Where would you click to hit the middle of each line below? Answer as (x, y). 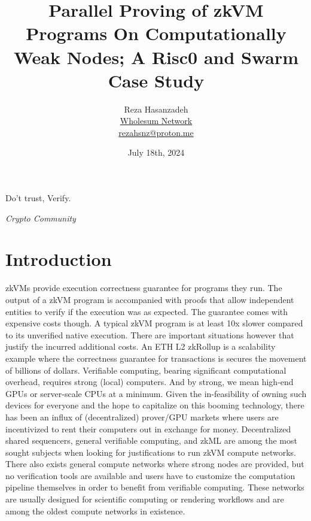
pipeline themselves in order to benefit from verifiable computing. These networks (155, 487)
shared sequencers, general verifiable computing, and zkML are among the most (151, 440)
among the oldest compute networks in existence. (95, 511)
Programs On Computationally (156, 33)
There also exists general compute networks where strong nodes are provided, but (155, 464)
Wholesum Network (156, 121)
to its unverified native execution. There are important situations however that (150, 334)
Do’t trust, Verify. (38, 198)
